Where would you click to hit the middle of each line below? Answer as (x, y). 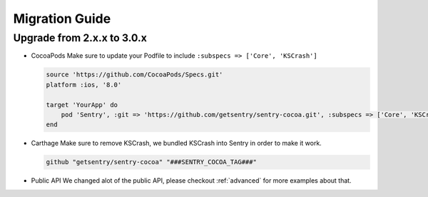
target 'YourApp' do (82, 105)
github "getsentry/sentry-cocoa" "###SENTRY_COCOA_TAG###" (151, 162)
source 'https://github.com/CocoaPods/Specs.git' (134, 75)
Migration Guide (62, 19)
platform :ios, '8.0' (84, 85)
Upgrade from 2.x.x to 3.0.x (80, 38)
